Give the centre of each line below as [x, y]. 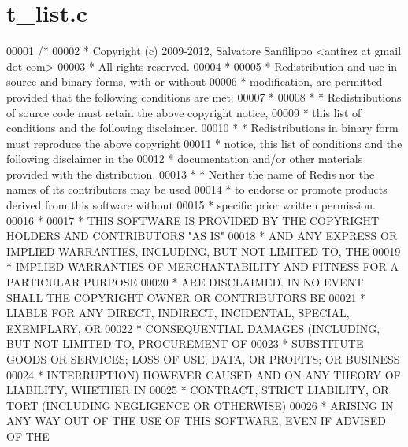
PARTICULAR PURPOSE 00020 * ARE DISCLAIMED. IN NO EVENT [185, 282]
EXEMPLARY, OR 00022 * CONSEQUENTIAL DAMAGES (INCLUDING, [193, 328]
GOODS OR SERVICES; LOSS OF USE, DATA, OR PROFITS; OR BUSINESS [203, 359]
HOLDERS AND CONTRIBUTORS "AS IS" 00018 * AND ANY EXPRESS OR [202, 236]
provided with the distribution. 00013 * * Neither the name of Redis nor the [191, 174]
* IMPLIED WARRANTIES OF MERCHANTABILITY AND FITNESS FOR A [202, 266]
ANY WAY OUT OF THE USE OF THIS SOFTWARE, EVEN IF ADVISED [197, 421]
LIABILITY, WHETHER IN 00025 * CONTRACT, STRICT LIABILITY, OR [198, 390]
